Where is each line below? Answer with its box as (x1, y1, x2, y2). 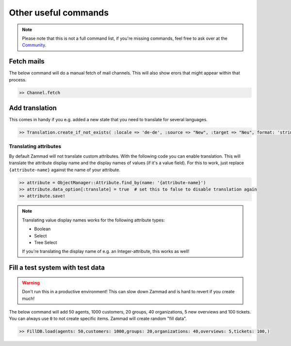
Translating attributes (9, 143, 62, 150)
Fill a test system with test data (9, 264, 105, 272)
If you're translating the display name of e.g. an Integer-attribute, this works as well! (22, 249, 190, 254)
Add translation (9, 104, 57, 112)
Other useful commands (9, 7, 109, 18)
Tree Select (34, 239, 57, 245)
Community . (22, 42, 47, 48)
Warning (22, 280, 40, 285)
